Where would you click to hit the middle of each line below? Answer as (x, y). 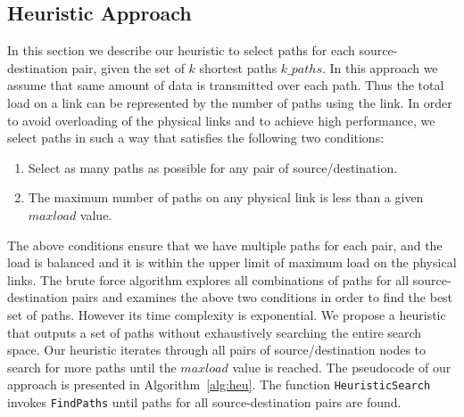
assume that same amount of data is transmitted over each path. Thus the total (226, 85)
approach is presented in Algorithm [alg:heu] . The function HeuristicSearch (219, 384)
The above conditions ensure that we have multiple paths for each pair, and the (225, 245)
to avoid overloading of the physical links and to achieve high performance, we (221, 120)
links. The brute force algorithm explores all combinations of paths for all (208, 279)
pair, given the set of (128, 67)
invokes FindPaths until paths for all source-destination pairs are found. (204, 401)
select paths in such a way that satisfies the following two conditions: (196, 138)
